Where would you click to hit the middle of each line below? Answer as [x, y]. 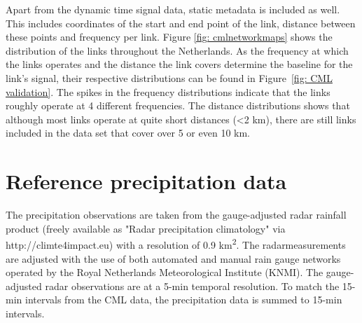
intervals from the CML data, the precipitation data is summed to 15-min [183, 300]
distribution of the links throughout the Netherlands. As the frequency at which [177, 50]
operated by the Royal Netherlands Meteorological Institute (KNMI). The [165, 272]
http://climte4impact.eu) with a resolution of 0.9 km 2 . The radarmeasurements [176, 243]
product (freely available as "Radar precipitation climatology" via [146, 228]
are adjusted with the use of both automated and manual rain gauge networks [173, 258]
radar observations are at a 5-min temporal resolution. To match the [192, 286]
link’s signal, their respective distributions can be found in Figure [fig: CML [169, 77]
